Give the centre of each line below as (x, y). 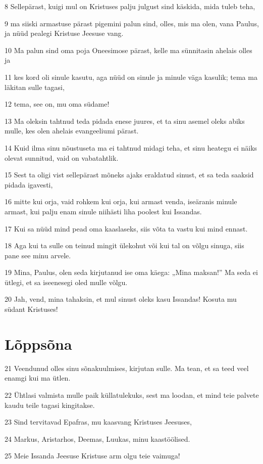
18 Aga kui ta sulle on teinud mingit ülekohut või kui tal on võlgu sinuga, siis (124, 245)
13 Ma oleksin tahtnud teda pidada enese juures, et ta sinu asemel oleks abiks (125, 121)
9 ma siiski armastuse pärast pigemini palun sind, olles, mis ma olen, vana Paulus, (132, 23)
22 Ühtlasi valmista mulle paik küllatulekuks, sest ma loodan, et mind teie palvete (132, 395)
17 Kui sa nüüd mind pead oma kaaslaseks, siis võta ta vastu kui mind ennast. (126, 228)
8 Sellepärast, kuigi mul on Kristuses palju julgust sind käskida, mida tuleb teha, (130, 6)
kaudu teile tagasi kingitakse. (50, 405)
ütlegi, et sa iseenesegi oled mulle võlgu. (66, 282)
